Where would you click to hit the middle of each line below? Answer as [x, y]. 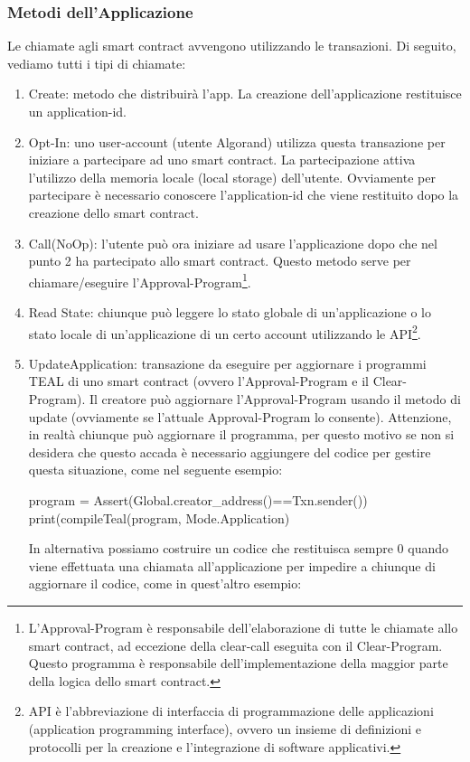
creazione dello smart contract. [113, 212]
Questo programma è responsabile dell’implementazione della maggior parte [238, 663]
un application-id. [77, 111]
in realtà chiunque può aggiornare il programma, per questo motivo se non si [241, 434]
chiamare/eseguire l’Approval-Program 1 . [140, 280]
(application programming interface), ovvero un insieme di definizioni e [225, 728]
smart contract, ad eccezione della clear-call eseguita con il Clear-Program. [235, 645]
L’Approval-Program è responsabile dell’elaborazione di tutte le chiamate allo [243, 627]
